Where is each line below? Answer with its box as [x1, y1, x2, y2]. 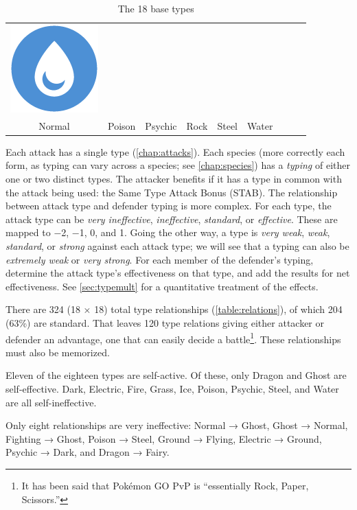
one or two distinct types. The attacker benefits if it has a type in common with [5, 171, 342, 185]
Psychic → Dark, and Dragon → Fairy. [5, 445, 170, 459]
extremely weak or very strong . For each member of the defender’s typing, [5, 252, 314, 266]
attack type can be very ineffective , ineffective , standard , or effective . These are [5, 211, 338, 226]
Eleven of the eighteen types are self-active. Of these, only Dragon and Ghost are [5, 368, 347, 382]
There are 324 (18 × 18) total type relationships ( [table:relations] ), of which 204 [5, 302, 343, 316]
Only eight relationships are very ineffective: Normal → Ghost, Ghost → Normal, [5, 418, 348, 432]
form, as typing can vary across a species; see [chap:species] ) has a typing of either [5, 158, 350, 172]
